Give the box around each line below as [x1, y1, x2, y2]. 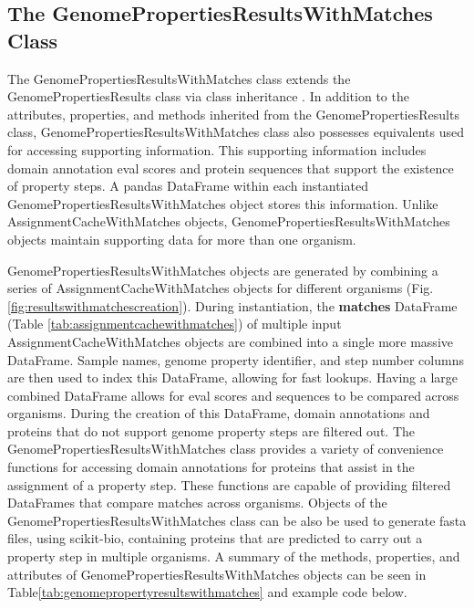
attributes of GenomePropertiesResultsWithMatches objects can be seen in [7, 564, 427, 583]
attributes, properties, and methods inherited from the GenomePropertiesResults [7, 104, 459, 123]
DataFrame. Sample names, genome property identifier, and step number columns [7, 350, 464, 369]
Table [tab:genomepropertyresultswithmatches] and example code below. [7, 582, 407, 602]
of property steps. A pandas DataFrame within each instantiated [7, 176, 368, 195]
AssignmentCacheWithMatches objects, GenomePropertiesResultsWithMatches [7, 212, 450, 231]
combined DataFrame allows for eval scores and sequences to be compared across [7, 385, 459, 404]
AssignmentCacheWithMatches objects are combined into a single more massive [7, 331, 453, 351]
